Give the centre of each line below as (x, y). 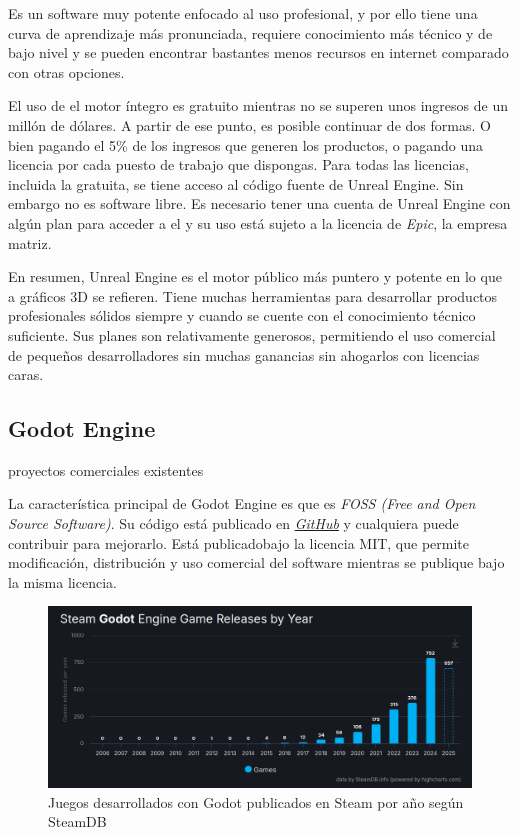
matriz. (30, 242)
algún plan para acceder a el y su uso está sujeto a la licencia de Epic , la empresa (258, 222)
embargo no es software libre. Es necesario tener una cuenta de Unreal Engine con (259, 203)
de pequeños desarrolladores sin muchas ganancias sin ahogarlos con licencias (244, 354)
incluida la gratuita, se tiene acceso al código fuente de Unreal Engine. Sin (236, 183)
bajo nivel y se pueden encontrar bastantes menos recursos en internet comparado (258, 52)
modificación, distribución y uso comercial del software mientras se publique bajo (256, 562)
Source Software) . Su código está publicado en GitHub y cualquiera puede (233, 523)
